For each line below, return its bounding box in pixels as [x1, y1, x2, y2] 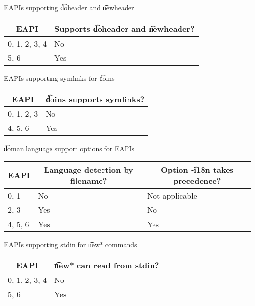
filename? [70, 175, 107, 186]
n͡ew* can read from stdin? [54, 259, 159, 271]
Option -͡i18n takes [160, 163, 233, 175]
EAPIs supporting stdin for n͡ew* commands [4, 239, 137, 249]
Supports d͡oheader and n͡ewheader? [54, 23, 195, 34]
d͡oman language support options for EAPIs [4, 143, 134, 153]
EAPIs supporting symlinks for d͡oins [4, 73, 115, 83]
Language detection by [44, 163, 133, 175]
